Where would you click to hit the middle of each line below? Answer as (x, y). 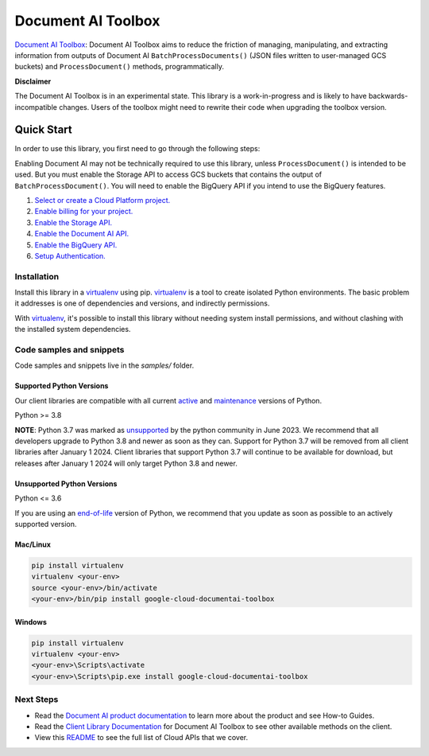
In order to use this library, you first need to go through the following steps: (137, 149)
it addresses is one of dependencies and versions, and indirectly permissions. (142, 303)
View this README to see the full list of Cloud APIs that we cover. (141, 738)
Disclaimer (33, 81)
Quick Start (43, 130)
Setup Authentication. (70, 255)
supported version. (46, 524)
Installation (37, 276)
